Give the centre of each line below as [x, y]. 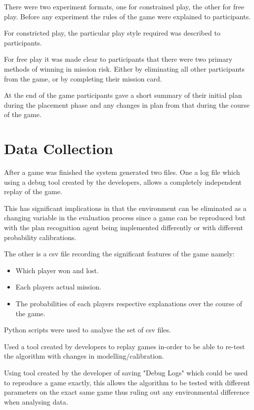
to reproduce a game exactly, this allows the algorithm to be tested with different [127, 382]
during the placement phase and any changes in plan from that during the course [127, 104]
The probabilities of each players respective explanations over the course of [129, 303]
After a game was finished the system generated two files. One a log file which [122, 172]
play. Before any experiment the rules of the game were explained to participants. [127, 16]
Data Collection [59, 148]
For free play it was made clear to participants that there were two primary [118, 59]
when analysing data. [36, 401]
